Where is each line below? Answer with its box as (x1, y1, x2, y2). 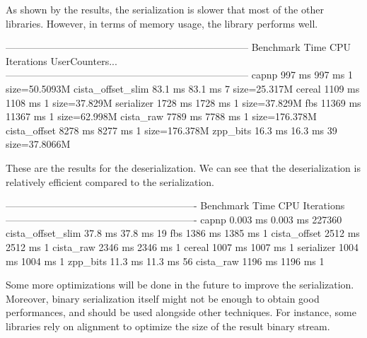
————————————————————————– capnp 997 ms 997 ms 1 (6, 67, 353, 82)
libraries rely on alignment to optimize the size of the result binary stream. (6, 318, 330, 333)
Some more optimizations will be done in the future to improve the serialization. (6, 277, 354, 292)
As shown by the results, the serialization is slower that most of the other (6, 2, 324, 16)
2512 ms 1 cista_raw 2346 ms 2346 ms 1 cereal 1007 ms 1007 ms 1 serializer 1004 (6, 239, 359, 254)
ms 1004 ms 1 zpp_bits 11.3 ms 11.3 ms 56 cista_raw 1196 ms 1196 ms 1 (6, 253, 325, 268)
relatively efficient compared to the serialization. (6, 174, 214, 189)
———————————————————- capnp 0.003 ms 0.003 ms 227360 (6, 211, 342, 226)
